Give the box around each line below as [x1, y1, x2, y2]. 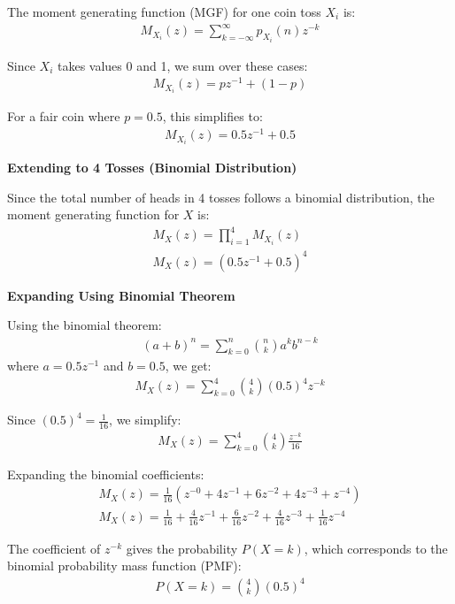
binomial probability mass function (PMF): [7, 556, 242, 575]
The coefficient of [7, 539, 101, 557]
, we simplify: [109, 410, 181, 429]
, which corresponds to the [304, 539, 448, 557]
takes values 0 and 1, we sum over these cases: [57, 56, 308, 74]
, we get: [165, 356, 212, 375]
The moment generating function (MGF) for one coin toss [7, 3, 321, 20]
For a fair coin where [7, 107, 120, 126]
